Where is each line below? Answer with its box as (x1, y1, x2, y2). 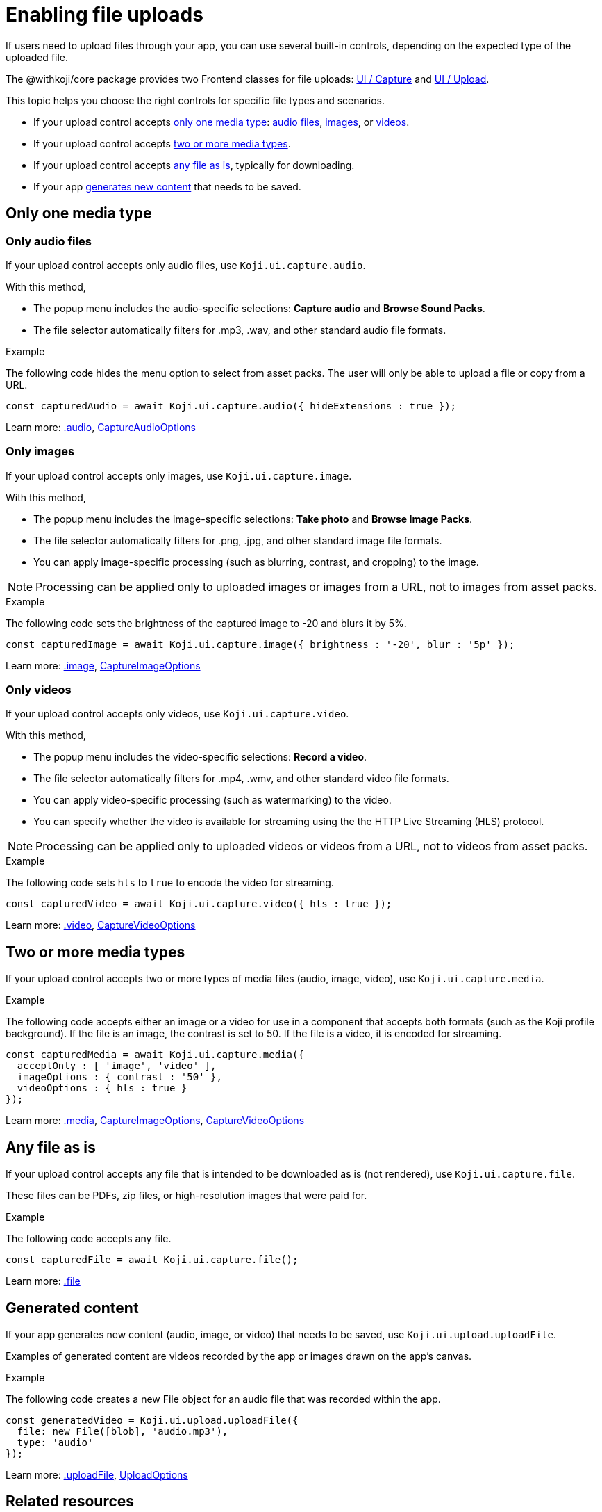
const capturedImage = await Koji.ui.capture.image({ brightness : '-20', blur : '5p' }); (6, 638, 515, 650)
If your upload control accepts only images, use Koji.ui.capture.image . (6, 469, 352, 482)
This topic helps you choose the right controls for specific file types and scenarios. (6, 94, 385, 106)
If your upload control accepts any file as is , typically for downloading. (33, 158, 355, 171)
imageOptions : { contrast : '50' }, (17, 1071, 222, 1083)
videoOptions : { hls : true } (17, 1082, 187, 1094)
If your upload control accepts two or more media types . (33, 137, 291, 149)
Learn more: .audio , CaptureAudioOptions (6, 421, 196, 433)
